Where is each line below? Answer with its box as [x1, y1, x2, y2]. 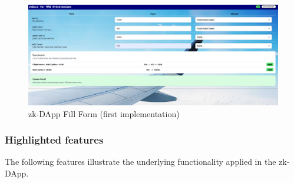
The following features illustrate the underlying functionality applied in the [5, 155, 276, 168]
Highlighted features [5, 132, 104, 147]
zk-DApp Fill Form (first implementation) [28, 107, 180, 119]
